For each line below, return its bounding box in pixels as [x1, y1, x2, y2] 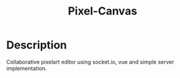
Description [6, 38, 67, 52]
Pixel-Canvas [68, 4, 137, 18]
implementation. [6, 65, 47, 72]
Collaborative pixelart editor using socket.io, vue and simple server [6, 58, 175, 65]
